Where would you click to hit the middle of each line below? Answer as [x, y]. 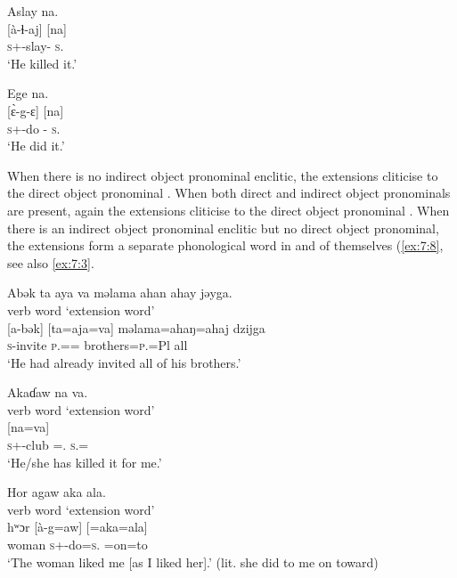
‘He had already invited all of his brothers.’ [124, 362]
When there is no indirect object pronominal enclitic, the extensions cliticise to [223, 175]
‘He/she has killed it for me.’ [85, 462]
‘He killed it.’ [42, 63]
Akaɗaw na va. [48, 392]
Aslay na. [33, 11]
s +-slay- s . [36, 46]
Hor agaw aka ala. [57, 492]
